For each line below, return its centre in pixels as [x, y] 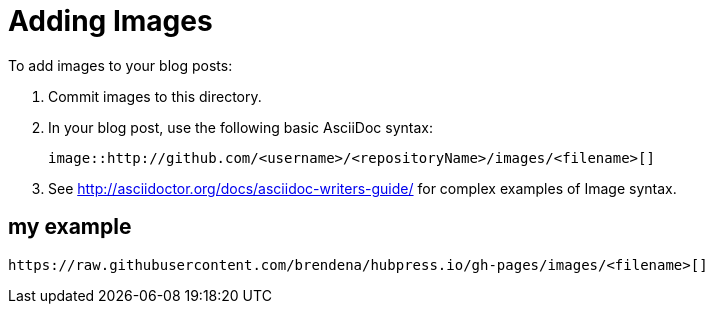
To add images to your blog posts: [120, 65]
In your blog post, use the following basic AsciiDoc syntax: [240, 127]
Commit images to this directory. [155, 96]
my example [70, 227]
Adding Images [110, 21]
